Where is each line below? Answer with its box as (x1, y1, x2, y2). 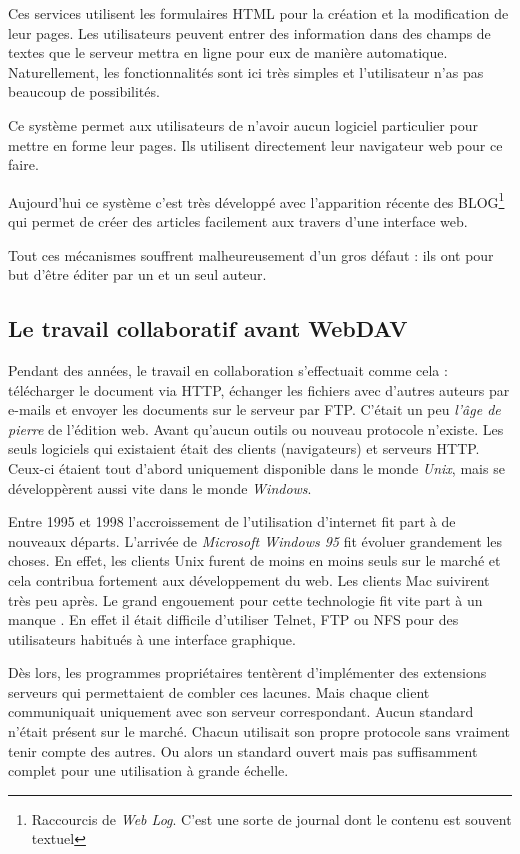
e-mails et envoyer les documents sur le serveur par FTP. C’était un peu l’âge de (8, 399, 501, 420)
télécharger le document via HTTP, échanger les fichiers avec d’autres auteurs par (8, 379, 510, 400)
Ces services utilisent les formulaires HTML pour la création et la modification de (8, 3, 509, 23)
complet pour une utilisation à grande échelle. (8, 760, 289, 781)
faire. (8, 154, 39, 175)
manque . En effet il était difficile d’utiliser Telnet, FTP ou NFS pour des (8, 609, 459, 630)
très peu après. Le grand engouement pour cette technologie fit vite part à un (8, 589, 483, 610)
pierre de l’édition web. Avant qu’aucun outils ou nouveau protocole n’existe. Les (8, 418, 504, 439)
